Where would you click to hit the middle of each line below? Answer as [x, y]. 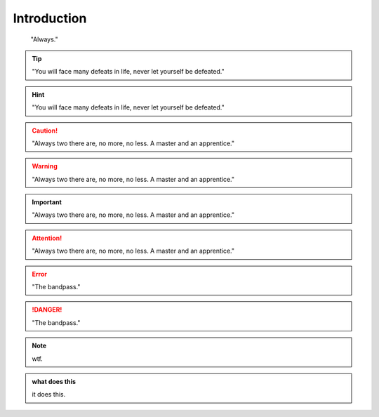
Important [47, 202]
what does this [54, 381]
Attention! [47, 238]
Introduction [50, 18]
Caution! [45, 131]
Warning [45, 166]
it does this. [49, 395]
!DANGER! [47, 310]
